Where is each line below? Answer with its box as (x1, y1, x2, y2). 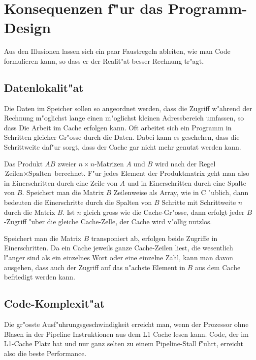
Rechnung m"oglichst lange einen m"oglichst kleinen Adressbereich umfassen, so (4, 113, 244, 123)
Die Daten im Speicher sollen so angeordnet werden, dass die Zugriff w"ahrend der (4, 103, 252, 113)
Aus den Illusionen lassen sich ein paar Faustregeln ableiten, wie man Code (4, 46, 230, 56)
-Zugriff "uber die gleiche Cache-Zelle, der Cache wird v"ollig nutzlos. (4, 216, 212, 227)
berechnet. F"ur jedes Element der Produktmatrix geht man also (54, 168, 250, 178)
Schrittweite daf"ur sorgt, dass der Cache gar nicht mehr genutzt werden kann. (4, 142, 241, 152)
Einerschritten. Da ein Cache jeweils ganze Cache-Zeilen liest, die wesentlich (4, 242, 233, 253)
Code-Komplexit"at (4, 296, 105, 311)
